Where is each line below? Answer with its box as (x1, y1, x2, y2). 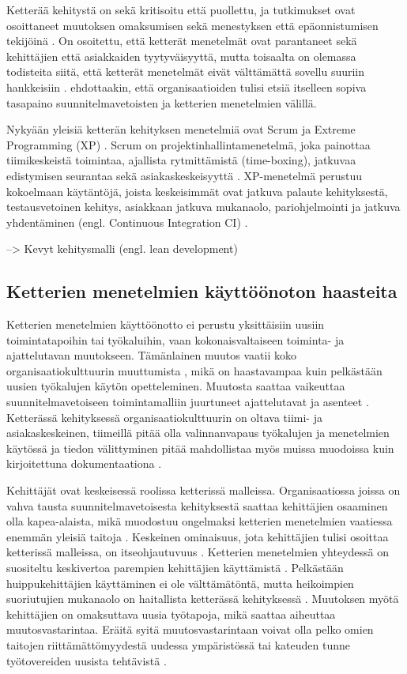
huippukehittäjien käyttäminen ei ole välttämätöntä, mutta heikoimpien (6, 574, 354, 591)
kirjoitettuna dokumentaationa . (6, 455, 162, 472)
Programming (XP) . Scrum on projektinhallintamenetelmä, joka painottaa (6, 136, 371, 152)
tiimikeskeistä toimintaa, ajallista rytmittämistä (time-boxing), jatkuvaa (6, 152, 356, 168)
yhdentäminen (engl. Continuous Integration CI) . (6, 213, 248, 230)
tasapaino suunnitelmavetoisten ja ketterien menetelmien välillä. (6, 94, 317, 111)
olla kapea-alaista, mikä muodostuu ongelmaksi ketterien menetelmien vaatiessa (6, 513, 393, 529)
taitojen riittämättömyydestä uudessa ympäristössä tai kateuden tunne (6, 636, 350, 653)
